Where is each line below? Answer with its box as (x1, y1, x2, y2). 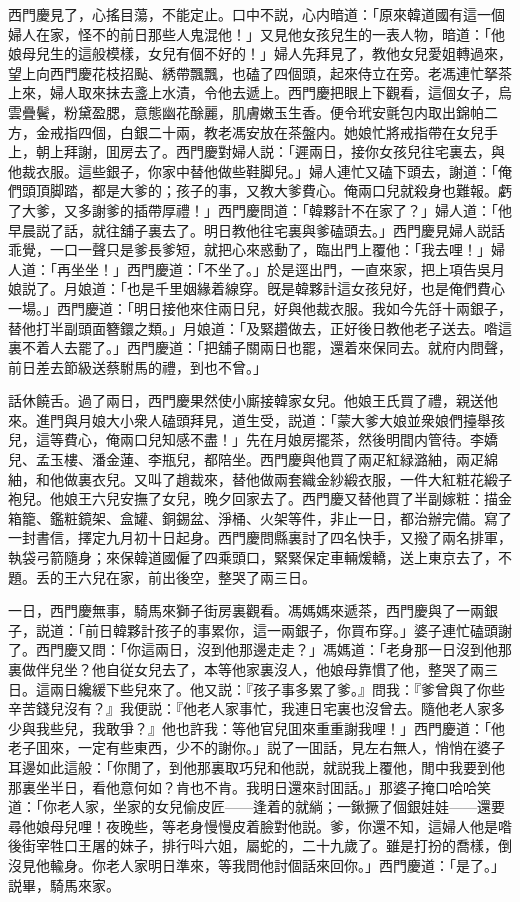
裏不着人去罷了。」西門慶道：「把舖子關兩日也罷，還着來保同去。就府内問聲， (8, 337, 512, 358)
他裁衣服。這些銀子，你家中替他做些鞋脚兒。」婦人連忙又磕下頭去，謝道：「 (8, 160, 498, 181)
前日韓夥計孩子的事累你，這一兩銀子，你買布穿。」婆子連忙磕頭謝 (84, 619, 512, 640)
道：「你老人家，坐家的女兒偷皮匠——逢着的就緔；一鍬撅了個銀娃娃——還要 (8, 796, 505, 817)
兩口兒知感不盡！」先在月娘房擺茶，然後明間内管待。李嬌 (119, 429, 498, 450)
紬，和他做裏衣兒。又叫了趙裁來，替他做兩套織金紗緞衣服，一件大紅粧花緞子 (8, 468, 512, 489)
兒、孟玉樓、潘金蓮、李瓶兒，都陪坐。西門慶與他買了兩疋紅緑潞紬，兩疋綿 (8, 449, 498, 470)
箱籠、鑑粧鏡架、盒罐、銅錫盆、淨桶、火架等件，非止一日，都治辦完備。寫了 (8, 507, 512, 528)
